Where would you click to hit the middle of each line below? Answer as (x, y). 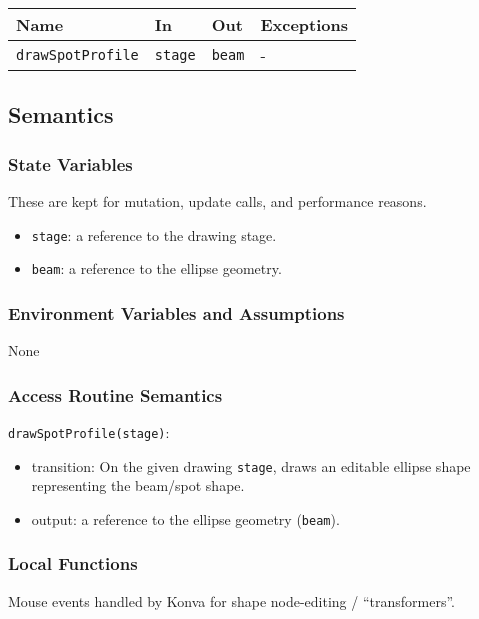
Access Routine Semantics (115, 394)
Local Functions (73, 563)
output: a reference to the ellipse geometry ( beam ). (185, 518)
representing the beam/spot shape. (138, 485)
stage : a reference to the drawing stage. (154, 234)
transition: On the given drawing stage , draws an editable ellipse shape (251, 465)
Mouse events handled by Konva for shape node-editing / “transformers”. (231, 600)
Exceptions (304, 24)
